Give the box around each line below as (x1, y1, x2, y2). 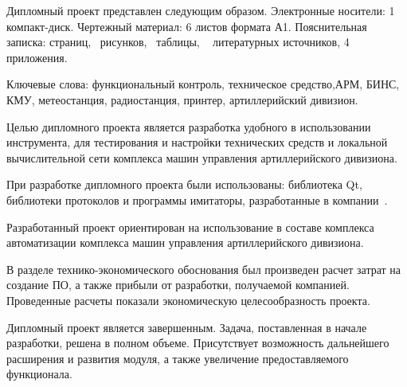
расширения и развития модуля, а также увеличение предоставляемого (6, 350, 349, 366)
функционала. (6, 365, 72, 382)
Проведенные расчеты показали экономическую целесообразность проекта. (6, 291, 370, 308)
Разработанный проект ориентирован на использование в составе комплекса (6, 218, 374, 235)
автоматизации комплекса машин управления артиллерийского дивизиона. (6, 234, 364, 251)
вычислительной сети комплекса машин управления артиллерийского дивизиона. (6, 149, 397, 166)
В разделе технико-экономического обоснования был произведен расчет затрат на (6, 260, 401, 277)
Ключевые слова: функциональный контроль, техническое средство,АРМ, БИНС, (6, 76, 400, 92)
